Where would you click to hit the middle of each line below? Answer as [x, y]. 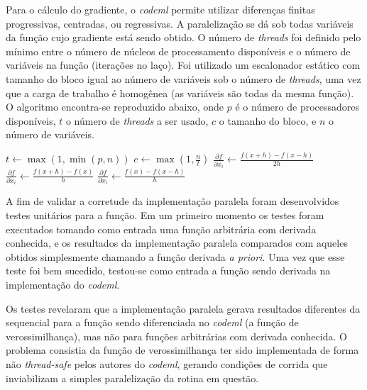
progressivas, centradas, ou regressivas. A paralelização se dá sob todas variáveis [180, 23]
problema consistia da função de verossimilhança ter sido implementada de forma [182, 350]
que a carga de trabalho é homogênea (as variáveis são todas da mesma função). [180, 93]
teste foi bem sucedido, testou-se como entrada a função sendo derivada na [168, 271]
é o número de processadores [297, 107]
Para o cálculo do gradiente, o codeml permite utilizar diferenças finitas [160, 9]
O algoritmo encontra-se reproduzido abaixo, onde [115, 107]
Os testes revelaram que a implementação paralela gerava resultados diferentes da [183, 308]
